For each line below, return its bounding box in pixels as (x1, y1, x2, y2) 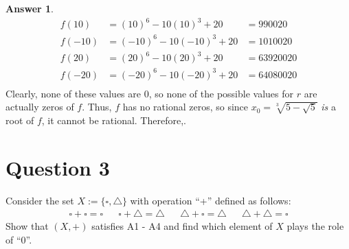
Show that (5, 219, 49, 233)
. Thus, (82, 99, 112, 114)
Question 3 (5, 153, 110, 181)
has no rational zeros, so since (122, 99, 249, 114)
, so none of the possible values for (148, 86, 293, 100)
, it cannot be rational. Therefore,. (41, 112, 186, 127)
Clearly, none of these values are (5, 86, 141, 100)
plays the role (286, 219, 344, 233)
